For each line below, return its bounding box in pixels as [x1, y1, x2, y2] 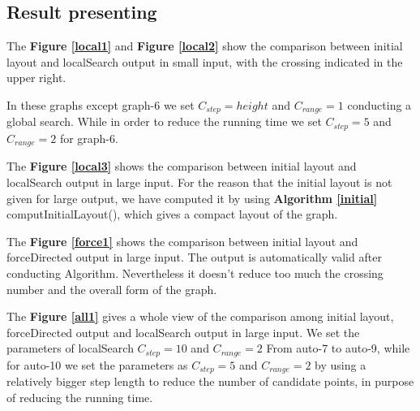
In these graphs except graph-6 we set [6, 96, 195, 113]
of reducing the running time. [6, 388, 153, 405]
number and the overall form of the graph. [6, 280, 217, 297]
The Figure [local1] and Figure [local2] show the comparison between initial [6, 37, 403, 54]
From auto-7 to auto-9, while [266, 340, 410, 357]
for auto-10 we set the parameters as [6, 356, 188, 373]
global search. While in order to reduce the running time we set [6, 113, 322, 130]
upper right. [6, 69, 66, 86]
